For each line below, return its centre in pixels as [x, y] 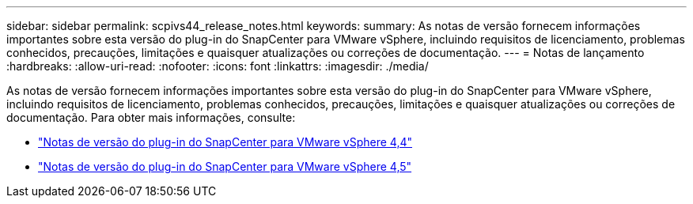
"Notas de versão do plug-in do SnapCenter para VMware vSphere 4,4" [225, 142]
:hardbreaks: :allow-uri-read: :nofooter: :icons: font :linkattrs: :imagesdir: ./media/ [218, 66]
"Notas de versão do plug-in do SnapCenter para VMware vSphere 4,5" [225, 166]
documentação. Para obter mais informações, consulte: [151, 117]
